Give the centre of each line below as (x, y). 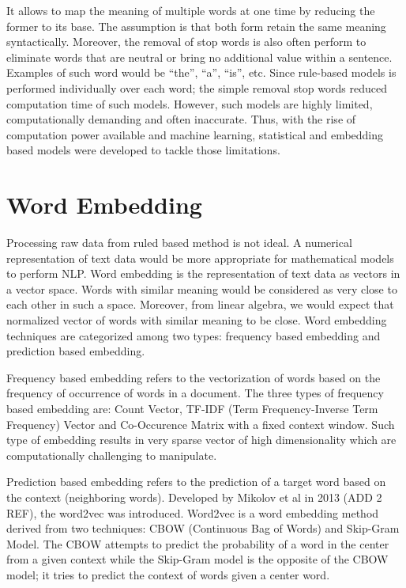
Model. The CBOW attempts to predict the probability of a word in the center (198, 543)
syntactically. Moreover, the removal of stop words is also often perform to (186, 42)
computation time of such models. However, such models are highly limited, (190, 103)
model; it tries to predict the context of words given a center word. (168, 574)
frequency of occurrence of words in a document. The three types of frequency (195, 393)
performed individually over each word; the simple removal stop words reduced (197, 87)
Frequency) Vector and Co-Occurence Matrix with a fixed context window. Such (201, 424)
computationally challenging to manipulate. (112, 455)
